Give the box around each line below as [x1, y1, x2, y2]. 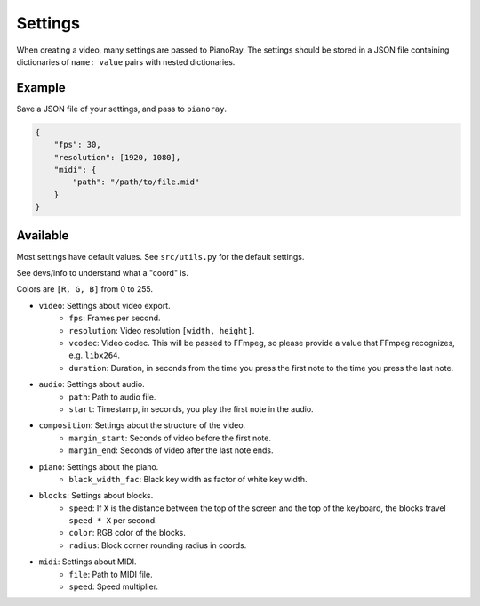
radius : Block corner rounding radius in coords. [68, 539, 247, 551]
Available [16, 228, 69, 243]
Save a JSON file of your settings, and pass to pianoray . [16, 103, 227, 114]
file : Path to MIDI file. [68, 569, 153, 579]
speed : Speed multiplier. [68, 581, 159, 592]
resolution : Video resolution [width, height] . [68, 325, 255, 335]
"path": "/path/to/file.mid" [72, 177, 200, 187]
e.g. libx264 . [68, 350, 120, 360]
